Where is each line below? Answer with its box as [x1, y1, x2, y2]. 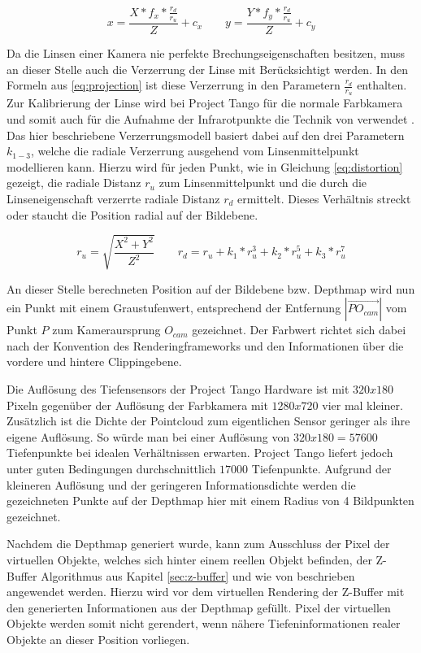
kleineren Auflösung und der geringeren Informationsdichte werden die [7, 476, 356, 493]
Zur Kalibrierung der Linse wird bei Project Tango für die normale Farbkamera [7, 94, 403, 111]
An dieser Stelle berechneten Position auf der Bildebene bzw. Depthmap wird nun [7, 280, 415, 297]
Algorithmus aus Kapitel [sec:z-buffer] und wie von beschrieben [41, 567, 355, 584]
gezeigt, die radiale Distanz [7, 174, 141, 191]
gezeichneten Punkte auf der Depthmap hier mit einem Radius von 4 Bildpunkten [7, 492, 414, 509]
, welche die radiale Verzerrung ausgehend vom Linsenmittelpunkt [30, 142, 359, 159]
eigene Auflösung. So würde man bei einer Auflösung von [7, 428, 290, 445]
